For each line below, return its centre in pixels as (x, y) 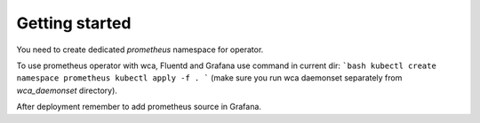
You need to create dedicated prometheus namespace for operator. (140, 50)
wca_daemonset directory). (67, 90)
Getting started (74, 23)
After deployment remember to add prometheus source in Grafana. (139, 107)
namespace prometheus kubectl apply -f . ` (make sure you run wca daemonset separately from (209, 78)
